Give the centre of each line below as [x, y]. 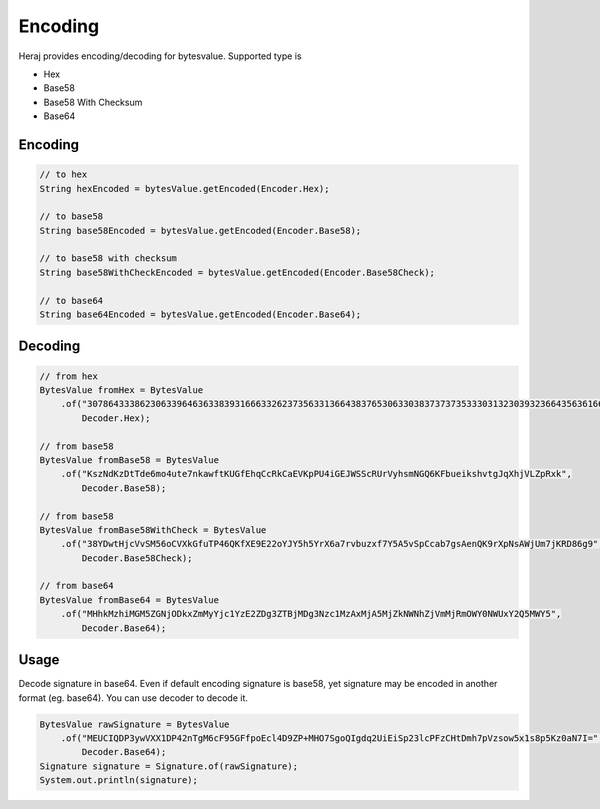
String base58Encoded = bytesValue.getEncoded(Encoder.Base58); [200, 230]
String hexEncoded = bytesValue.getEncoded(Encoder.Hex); [184, 188]
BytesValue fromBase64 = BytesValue [129, 599]
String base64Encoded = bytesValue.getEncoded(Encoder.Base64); [200, 314]
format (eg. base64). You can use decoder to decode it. [133, 697]
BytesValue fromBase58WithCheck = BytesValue [153, 529]
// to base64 [71, 300]
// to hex [63, 174]
